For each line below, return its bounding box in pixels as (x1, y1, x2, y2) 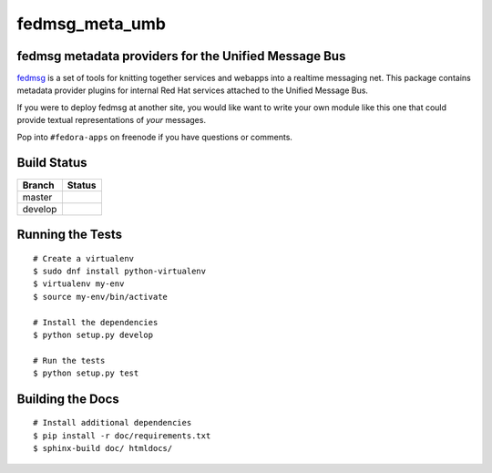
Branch (22, 179, 55, 191)
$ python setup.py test (33, 368, 139, 378)
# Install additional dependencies (33, 417, 192, 428)
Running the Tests (16, 226, 123, 242)
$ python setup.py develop (33, 329, 154, 340)
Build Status (16, 155, 87, 170)
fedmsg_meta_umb (16, 14, 166, 34)
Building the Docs (16, 391, 120, 406)
